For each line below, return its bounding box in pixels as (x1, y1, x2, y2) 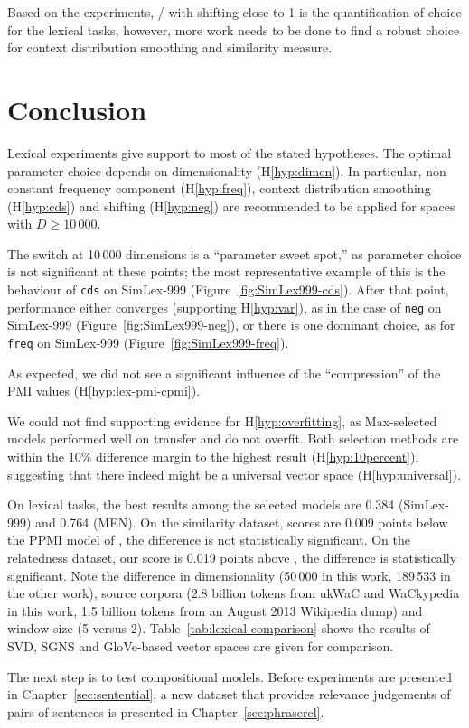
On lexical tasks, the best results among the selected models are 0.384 (7, 495, 395, 514)
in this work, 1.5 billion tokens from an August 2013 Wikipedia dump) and (7, 601, 423, 620)
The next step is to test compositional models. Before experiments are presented (7, 667, 452, 686)
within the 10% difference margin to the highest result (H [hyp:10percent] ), (7, 447, 419, 465)
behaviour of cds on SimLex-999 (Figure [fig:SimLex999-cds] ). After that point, (7, 280, 449, 299)
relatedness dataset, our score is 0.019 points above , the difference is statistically (7, 547, 457, 566)
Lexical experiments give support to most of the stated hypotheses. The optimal (7, 143, 452, 162)
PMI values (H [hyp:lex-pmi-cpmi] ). (7, 381, 201, 400)
